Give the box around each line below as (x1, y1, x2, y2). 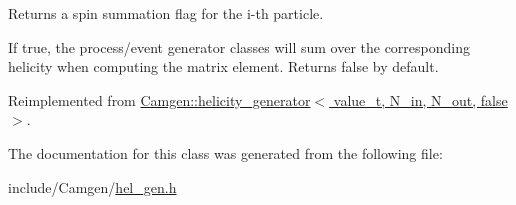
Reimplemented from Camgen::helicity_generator (8, 89, 311, 110)
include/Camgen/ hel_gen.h (8, 176, 177, 197)
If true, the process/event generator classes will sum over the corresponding (8, 36, 470, 57)
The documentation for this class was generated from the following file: (8, 142, 443, 163)
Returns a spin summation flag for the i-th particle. (8, 3, 324, 23)
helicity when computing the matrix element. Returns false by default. (8, 56, 439, 77)
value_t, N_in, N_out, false (333, 89, 508, 110)
